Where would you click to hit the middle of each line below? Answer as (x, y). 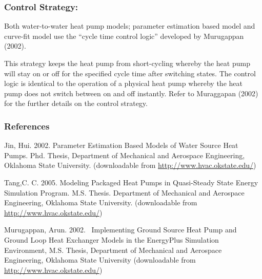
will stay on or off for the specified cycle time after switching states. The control (130, 73)
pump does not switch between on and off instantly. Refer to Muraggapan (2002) (131, 93)
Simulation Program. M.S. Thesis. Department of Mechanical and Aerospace (124, 192)
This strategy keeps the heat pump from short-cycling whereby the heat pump (127, 63)
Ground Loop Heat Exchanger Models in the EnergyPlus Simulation (112, 239)
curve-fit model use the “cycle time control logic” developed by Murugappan (124, 36)
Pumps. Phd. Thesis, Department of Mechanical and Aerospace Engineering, (125, 155)
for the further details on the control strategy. (76, 103)
